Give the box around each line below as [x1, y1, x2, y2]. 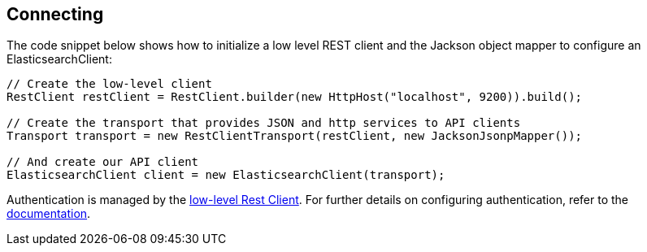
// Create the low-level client [7, 77, 212, 91]
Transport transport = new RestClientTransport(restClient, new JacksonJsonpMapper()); [7, 129, 583, 143]
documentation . [7, 206, 91, 221]
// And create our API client [7, 155, 199, 169]
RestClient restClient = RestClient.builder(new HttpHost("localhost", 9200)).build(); [7, 90, 583, 104]
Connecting [7, 4, 104, 24]
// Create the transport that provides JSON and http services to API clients [7, 116, 521, 130]
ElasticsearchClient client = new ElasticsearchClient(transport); [7, 168, 445, 182]
